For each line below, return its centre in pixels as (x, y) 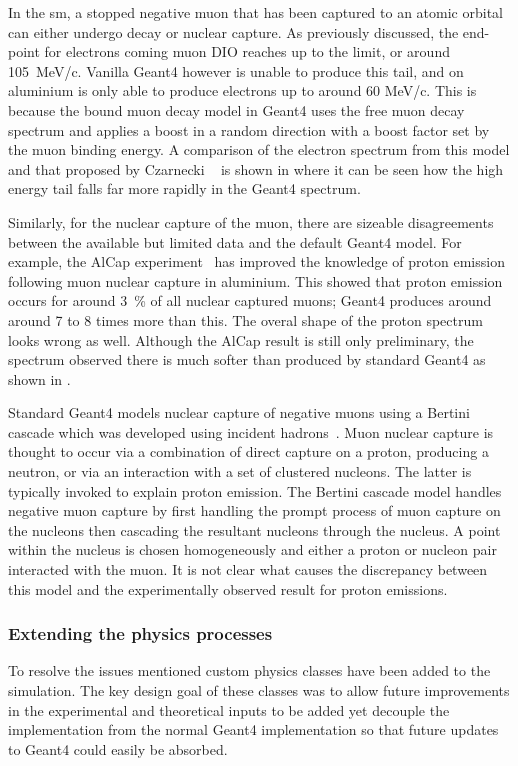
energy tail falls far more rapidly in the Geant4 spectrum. (184, 188)
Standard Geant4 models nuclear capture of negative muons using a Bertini (239, 412)
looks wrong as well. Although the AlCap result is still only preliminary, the (241, 339)
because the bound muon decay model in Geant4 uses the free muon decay (236, 109)
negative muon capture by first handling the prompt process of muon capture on (254, 510)
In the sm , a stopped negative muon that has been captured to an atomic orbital (255, 12)
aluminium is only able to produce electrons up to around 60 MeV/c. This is (242, 90)
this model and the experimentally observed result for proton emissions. (228, 588)
